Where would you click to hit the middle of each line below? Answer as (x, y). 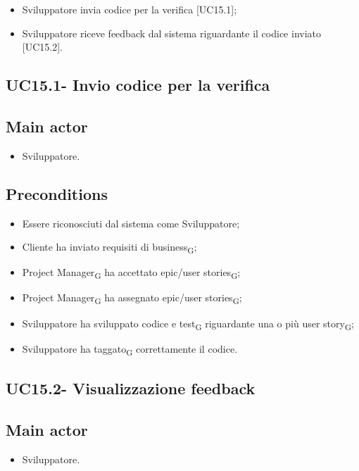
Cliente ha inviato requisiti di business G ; (109, 247)
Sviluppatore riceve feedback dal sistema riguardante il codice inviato (172, 33)
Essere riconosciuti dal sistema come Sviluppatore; (131, 223)
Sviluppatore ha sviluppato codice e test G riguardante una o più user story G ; (188, 324)
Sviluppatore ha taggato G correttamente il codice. (130, 349)
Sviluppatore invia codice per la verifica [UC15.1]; (130, 9)
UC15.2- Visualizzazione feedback (131, 388)
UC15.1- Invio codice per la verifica (138, 85)
